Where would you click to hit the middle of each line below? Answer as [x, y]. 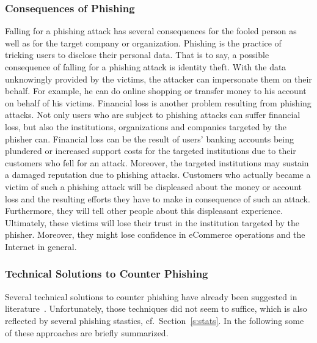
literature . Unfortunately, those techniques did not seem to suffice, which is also [156, 308]
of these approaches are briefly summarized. [87, 332]
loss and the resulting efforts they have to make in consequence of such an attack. [158, 198]
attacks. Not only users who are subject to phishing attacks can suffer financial [153, 115]
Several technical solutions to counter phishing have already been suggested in [151, 296]
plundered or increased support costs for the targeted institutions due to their [151, 151]
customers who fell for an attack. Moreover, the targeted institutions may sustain [157, 162]
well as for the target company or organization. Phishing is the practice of [143, 42]
